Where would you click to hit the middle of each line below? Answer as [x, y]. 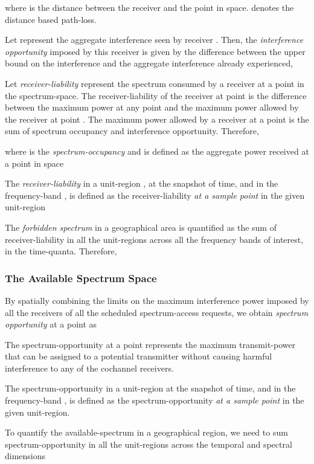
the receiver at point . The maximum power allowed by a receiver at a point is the [157, 119]
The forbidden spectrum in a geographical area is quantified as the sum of [141, 227]
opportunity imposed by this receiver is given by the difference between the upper [155, 51]
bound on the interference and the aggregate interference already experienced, [149, 63]
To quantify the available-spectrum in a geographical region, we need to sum [146, 432]
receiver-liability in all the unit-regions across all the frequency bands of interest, [154, 239]
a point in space [34, 163]
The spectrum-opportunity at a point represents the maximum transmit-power [150, 344]
